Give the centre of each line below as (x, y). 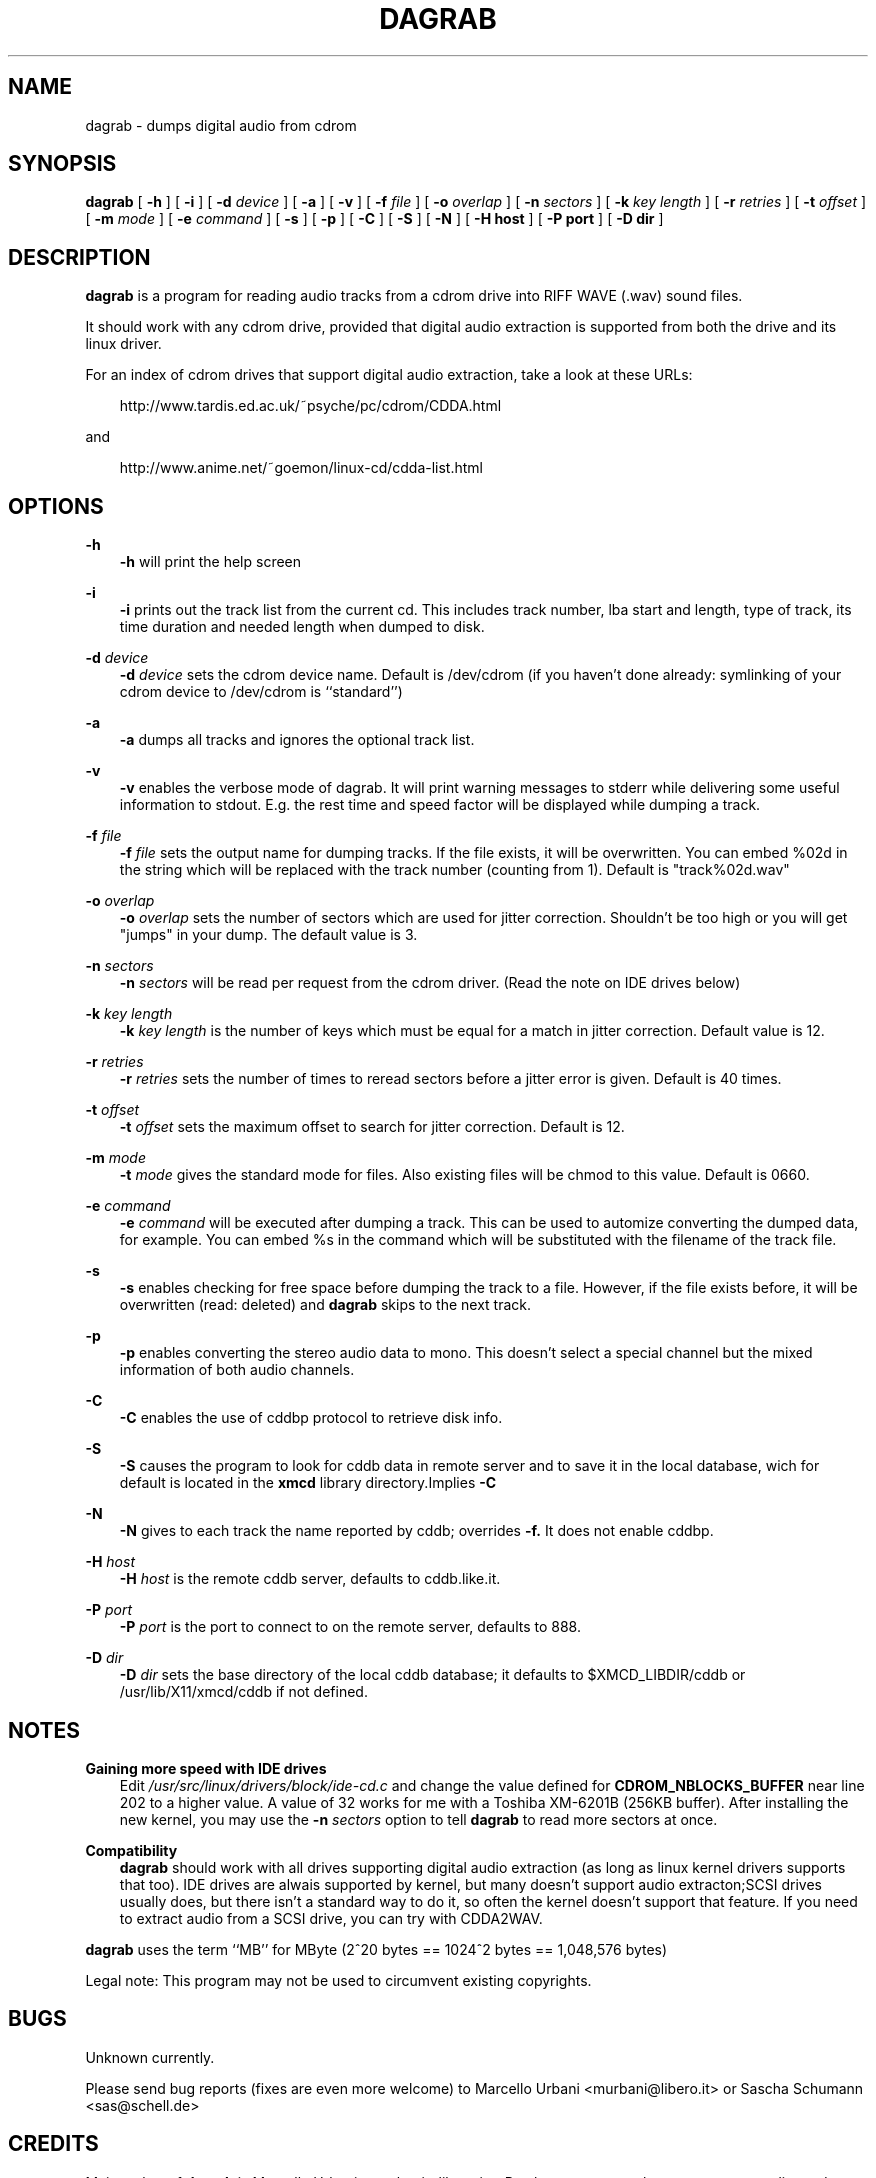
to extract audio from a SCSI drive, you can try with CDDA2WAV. (331, 1918)
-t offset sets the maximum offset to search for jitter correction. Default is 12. (372, 1127)
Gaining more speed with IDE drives (206, 1768)
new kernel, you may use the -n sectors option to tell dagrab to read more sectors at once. (418, 1819)
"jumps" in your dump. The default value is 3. (268, 935)
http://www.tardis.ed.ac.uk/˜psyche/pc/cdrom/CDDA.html (310, 406)
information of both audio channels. (237, 1370)
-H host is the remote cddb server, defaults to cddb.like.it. (310, 1579)
